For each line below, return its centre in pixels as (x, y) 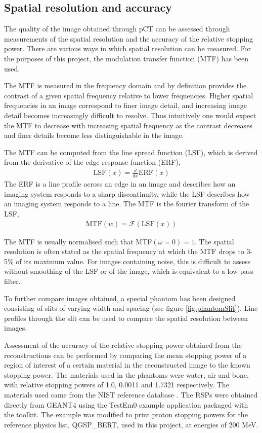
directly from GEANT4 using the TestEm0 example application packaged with (126, 404)
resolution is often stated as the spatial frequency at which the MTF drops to (124, 251)
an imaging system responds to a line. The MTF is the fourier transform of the (127, 204)
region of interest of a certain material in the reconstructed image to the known (127, 365)
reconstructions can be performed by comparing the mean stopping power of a (125, 355)
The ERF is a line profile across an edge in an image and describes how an (120, 184)
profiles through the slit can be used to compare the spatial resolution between (126, 318)
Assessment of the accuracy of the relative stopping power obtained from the (123, 345)
